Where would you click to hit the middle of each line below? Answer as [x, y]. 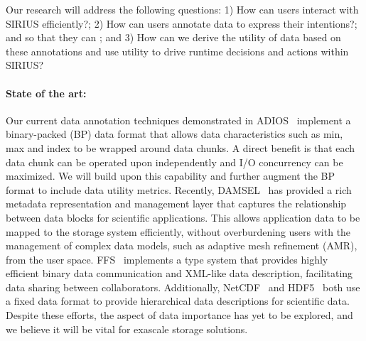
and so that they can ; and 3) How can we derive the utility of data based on [173, 37]
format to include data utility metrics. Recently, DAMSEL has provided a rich [179, 189]
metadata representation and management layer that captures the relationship [176, 204]
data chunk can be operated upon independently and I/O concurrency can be [174, 162]
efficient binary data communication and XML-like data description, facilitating [179, 273]
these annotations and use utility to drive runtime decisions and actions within [177, 51]
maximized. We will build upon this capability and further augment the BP [170, 176]
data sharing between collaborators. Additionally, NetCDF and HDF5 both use [183, 287]
